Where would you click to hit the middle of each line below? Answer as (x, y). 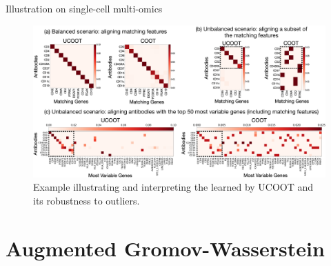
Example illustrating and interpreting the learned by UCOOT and (173, 187)
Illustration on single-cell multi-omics (84, 8)
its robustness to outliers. (87, 201)
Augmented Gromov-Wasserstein (165, 248)
